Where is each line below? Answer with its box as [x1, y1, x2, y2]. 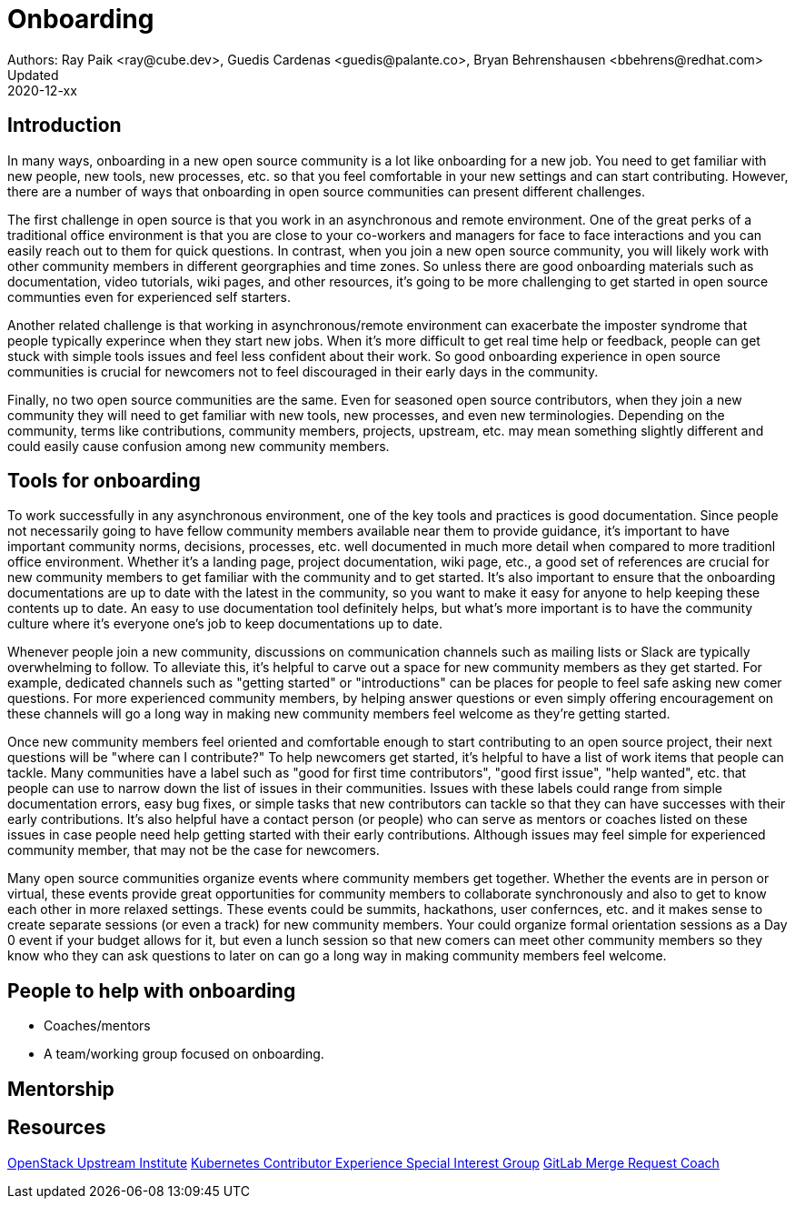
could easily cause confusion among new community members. [7, 437, 390, 454]
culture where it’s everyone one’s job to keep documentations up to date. [7, 616, 442, 632]
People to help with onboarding [7, 979, 296, 1002]
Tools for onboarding [7, 469, 201, 493]
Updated [7, 66, 59, 83]
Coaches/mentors [44, 1018, 151, 1034]
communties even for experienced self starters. [7, 288, 292, 305]
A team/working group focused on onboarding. [44, 1046, 324, 1062]
